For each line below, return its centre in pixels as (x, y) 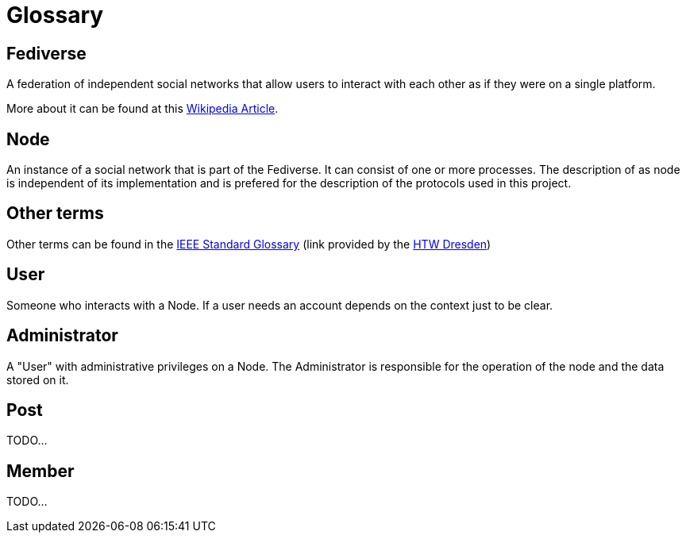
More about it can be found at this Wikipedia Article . (143, 109)
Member (40, 471)
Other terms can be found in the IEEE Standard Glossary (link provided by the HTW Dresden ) (249, 244)
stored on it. (38, 379)
